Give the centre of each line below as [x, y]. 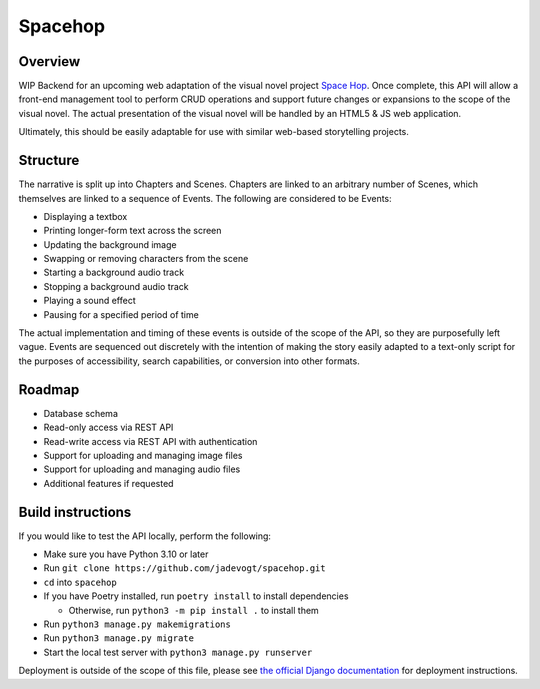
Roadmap [49, 389]
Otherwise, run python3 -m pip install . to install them [193, 610]
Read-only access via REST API [108, 427]
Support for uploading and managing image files [143, 455]
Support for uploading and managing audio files [142, 469]
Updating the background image [110, 244]
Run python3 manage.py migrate [119, 638]
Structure [49, 160]
